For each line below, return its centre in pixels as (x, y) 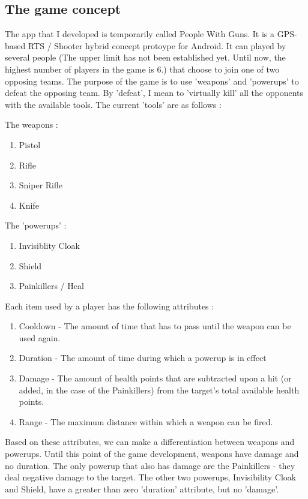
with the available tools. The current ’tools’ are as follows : (113, 104)
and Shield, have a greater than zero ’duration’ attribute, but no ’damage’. (142, 489)
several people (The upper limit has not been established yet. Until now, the (145, 57)
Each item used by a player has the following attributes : (110, 306)
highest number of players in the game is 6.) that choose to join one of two (142, 69)
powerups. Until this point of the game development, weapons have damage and (152, 454)
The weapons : (32, 124)
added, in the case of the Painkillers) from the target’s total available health (159, 390)
